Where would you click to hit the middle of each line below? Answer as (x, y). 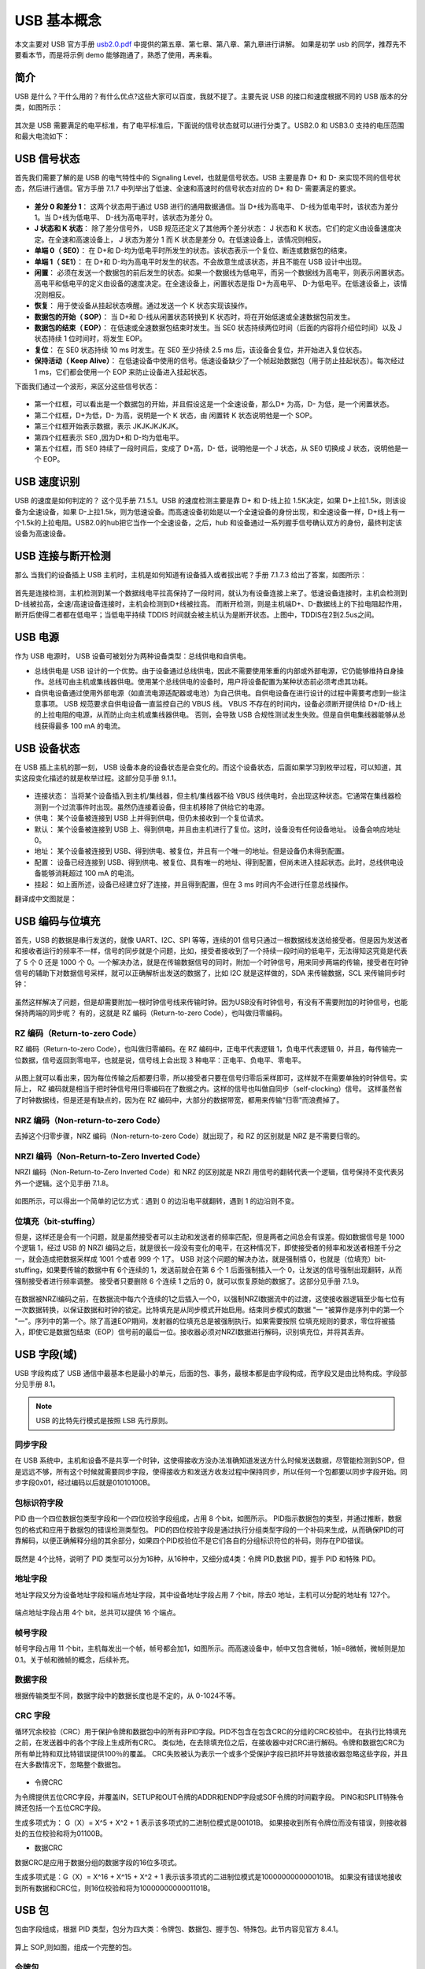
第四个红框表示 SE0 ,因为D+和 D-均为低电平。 (109, 437)
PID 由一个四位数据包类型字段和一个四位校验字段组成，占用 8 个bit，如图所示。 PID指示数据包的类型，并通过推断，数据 (208, 1518)
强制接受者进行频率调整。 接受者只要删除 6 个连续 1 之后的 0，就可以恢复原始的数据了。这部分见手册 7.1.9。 (189, 1281)
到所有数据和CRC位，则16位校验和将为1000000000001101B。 (115, 1888)
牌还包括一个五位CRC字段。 (60, 1808)
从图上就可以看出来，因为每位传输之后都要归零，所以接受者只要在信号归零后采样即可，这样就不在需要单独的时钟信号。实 (211, 1078)
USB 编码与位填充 (57, 921)
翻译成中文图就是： (46, 899)
